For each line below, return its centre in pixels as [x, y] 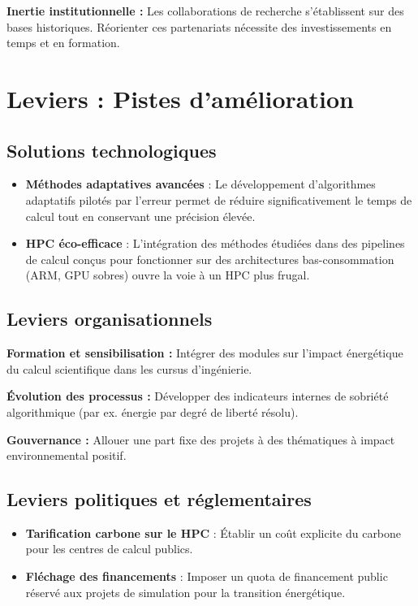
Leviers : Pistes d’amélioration [180, 98]
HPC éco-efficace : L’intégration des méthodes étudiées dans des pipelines [215, 243]
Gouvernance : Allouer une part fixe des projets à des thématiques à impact [201, 439]
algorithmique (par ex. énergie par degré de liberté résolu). [153, 411]
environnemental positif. [67, 455]
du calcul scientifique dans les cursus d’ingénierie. [129, 368]
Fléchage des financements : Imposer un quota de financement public [207, 576]
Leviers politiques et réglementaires [159, 499]
